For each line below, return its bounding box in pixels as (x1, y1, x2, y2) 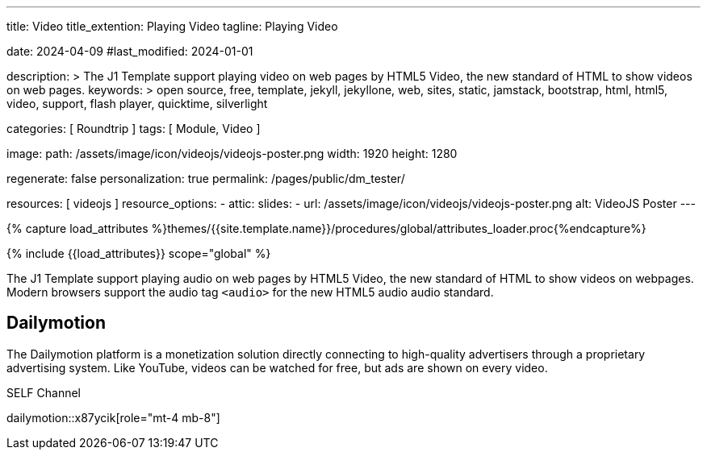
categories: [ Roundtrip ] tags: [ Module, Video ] (6, 122, 261, 135)
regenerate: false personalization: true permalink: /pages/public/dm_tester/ (6, 172, 405, 185)
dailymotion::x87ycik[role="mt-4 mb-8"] (6, 410, 220, 425)
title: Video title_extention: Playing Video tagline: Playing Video (6, 19, 338, 33)
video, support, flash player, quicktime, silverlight (6, 97, 268, 110)
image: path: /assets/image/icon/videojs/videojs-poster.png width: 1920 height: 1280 (6, 147, 458, 160)
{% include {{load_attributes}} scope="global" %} (6, 247, 271, 260)
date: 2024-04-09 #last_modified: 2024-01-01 (6, 44, 253, 58)
